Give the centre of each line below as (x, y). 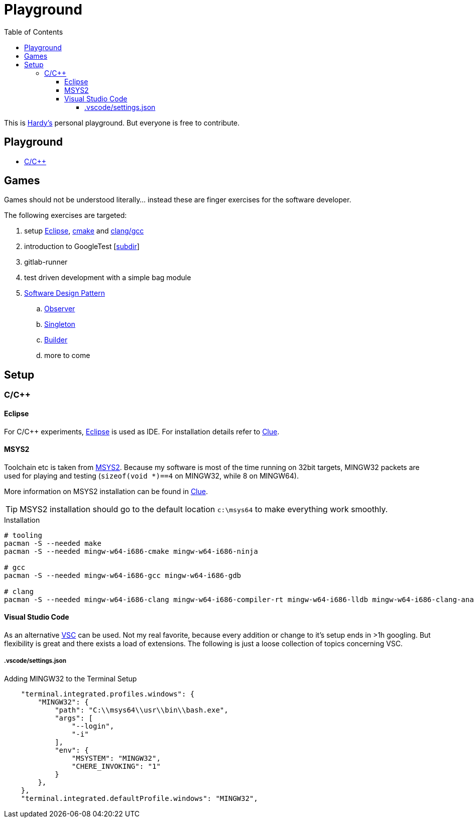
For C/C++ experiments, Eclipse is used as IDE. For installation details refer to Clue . (142, 431)
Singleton (60, 324)
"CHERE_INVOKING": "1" (116, 766)
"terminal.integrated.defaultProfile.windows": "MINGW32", (139, 798)
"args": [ (74, 718)
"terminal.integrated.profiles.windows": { (108, 694)
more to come (67, 356)
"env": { (72, 750)
